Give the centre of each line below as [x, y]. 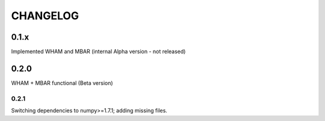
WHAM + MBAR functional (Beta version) [62, 83]
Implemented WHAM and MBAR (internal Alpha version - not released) [98, 52]
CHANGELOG [45, 16]
